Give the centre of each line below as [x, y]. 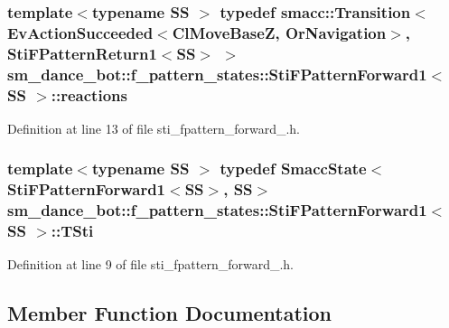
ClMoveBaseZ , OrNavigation [279, 32]
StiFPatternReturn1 [82, 53]
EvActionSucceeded [80, 32]
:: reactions [89, 94]
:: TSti [72, 231]
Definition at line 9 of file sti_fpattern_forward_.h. [151, 264]
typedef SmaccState [293, 169]
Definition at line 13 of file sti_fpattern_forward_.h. [154, 128]
